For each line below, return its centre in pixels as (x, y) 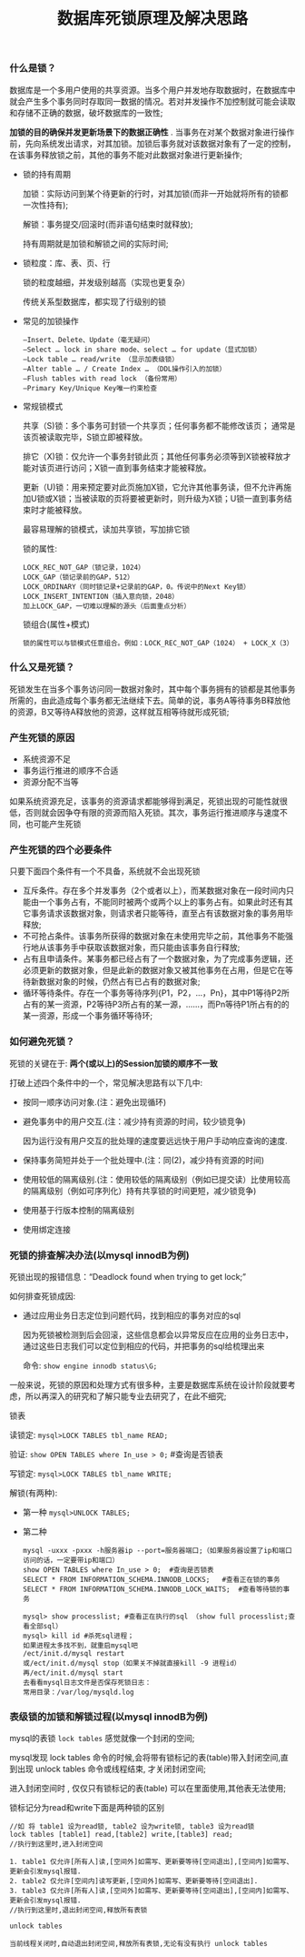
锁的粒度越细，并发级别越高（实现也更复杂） (106, 282)
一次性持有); (45, 205)
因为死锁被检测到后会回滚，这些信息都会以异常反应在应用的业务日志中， (157, 1335)
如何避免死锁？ (42, 1041)
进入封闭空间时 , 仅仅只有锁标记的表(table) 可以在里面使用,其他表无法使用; (148, 1789)
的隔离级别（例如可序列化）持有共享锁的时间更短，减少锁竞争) (139, 1191)
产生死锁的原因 (42, 737)
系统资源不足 (46, 759)
